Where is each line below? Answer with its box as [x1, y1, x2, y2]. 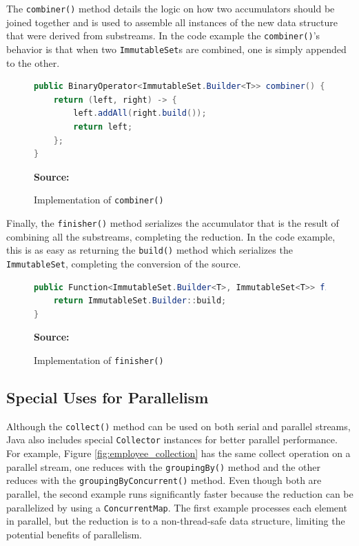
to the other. [6, 55, 60, 70]
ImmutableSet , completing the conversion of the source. [6, 256, 241, 270]
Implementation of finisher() [34, 352, 164, 367]
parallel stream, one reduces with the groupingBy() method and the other [6, 459, 321, 474]
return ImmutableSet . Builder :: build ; [53, 296, 227, 306]
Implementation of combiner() [34, 192, 164, 207]
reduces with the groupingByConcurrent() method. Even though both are [6, 473, 322, 487]
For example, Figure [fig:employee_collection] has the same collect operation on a [6, 446, 351, 461]
